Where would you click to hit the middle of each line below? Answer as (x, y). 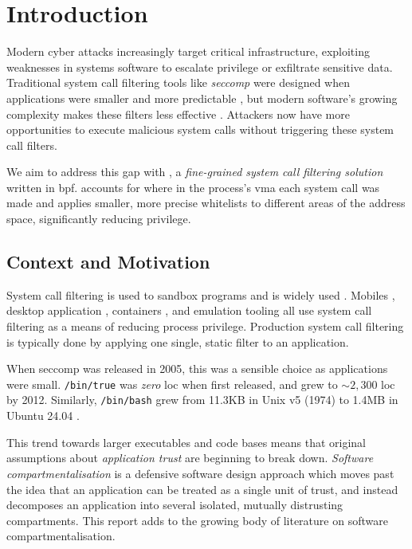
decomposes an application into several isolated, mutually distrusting (175, 505)
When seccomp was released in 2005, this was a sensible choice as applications (197, 369)
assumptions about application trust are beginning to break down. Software (190, 458)
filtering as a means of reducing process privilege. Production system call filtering (205, 326)
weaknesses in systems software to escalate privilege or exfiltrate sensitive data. (200, 67)
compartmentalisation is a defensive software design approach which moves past (200, 473)
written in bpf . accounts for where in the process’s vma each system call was (193, 187)
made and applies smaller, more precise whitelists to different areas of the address (206, 203)
